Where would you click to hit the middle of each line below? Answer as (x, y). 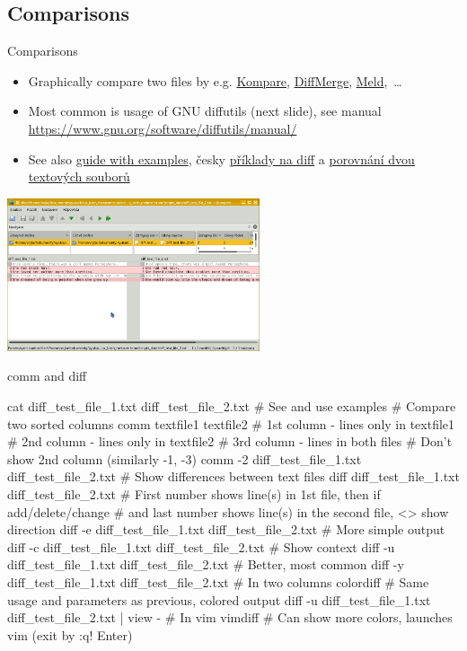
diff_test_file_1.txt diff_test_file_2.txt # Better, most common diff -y (206, 564)
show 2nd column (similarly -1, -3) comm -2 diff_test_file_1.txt (185, 458)
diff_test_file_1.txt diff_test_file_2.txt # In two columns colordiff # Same (218, 581)
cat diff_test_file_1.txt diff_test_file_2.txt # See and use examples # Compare (232, 406)
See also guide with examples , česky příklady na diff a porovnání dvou (221, 158)
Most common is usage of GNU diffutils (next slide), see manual (205, 111)
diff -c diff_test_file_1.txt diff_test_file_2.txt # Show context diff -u (201, 546)
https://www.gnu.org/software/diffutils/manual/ (163, 128)
